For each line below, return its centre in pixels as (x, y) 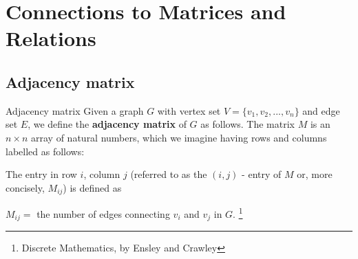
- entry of (262, 174)
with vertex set (189, 110)
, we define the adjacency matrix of (107, 124)
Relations (51, 38)
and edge (321, 110)
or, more (315, 174)
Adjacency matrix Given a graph (75, 110)
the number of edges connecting (103, 213)
